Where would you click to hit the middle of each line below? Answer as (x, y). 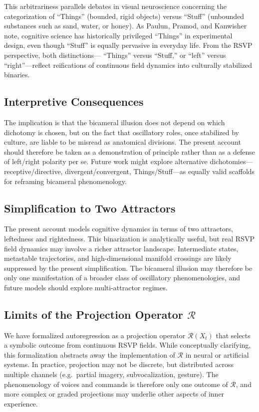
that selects (233, 335)
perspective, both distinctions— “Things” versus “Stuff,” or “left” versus (115, 55)
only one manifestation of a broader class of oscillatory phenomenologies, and (122, 278)
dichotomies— (231, 161)
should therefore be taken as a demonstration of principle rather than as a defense (130, 151)
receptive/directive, (33, 171)
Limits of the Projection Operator (94, 314)
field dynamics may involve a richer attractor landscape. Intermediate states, (121, 248)
